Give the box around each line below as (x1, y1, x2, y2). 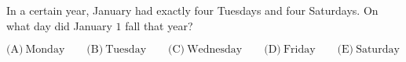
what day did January (6, 17, 112, 33)
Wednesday (187, 44, 243, 56)
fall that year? (125, 17, 193, 33)
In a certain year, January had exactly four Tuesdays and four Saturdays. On (6, 2, 379, 18)
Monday (25, 44, 65, 56)
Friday (283, 44, 316, 56)
